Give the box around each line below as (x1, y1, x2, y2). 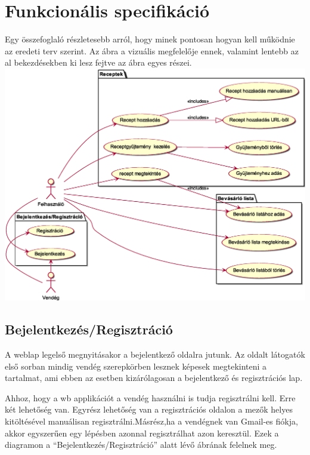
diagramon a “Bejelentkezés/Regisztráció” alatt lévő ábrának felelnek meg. (5, 438, 277, 451)
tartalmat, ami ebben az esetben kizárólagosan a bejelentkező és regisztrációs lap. (5, 371, 303, 384)
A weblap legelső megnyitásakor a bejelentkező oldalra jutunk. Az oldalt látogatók (5, 348, 305, 361)
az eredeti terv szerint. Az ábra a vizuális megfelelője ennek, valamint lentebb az (5, 44, 299, 57)
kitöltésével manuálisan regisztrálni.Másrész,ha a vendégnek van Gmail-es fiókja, (5, 415, 298, 427)
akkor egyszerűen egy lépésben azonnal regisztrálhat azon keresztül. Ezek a (5, 426, 279, 439)
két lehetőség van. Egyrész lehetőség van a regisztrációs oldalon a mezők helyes (5, 403, 293, 416)
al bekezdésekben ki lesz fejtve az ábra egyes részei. (5, 56, 192, 69)
